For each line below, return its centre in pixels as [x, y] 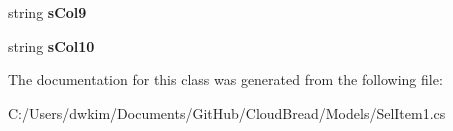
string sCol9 [47, 12]
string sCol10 [51, 45]
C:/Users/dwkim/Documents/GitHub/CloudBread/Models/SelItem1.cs [227, 112]
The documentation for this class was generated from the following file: [225, 79]
